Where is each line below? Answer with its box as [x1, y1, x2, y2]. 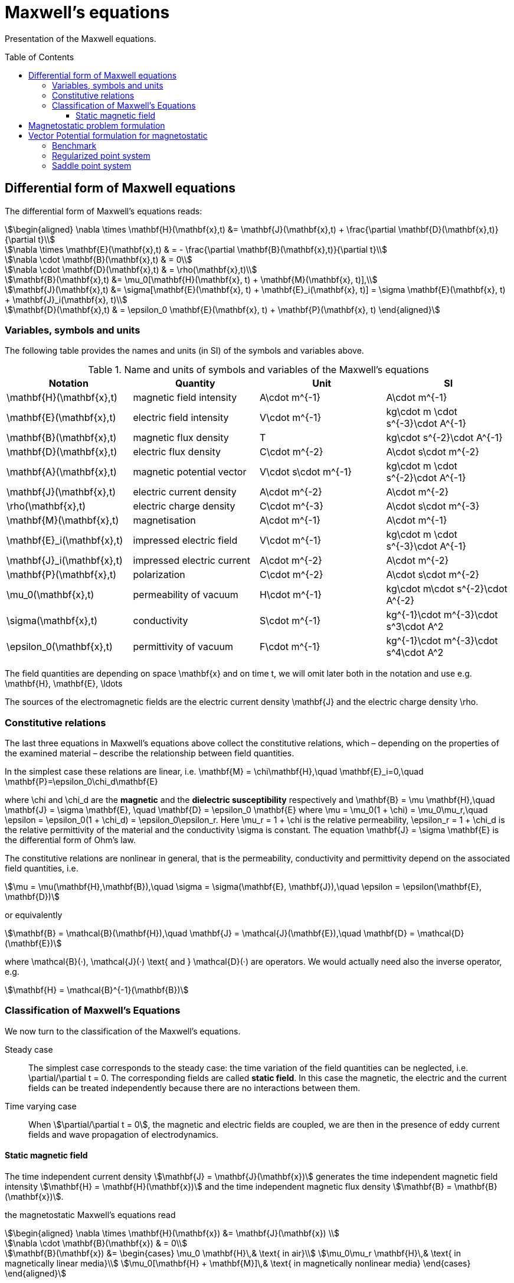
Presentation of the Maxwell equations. [5, 33, 156, 44]
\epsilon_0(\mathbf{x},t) [6, 641, 113, 653]
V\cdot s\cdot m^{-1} [260, 466, 352, 478]
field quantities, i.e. [5, 863, 78, 874]
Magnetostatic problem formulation [28, 120, 165, 130]
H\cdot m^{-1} [260, 589, 322, 601]
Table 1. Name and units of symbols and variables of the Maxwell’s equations [88, 364, 429, 376]
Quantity [175, 377, 215, 390]
